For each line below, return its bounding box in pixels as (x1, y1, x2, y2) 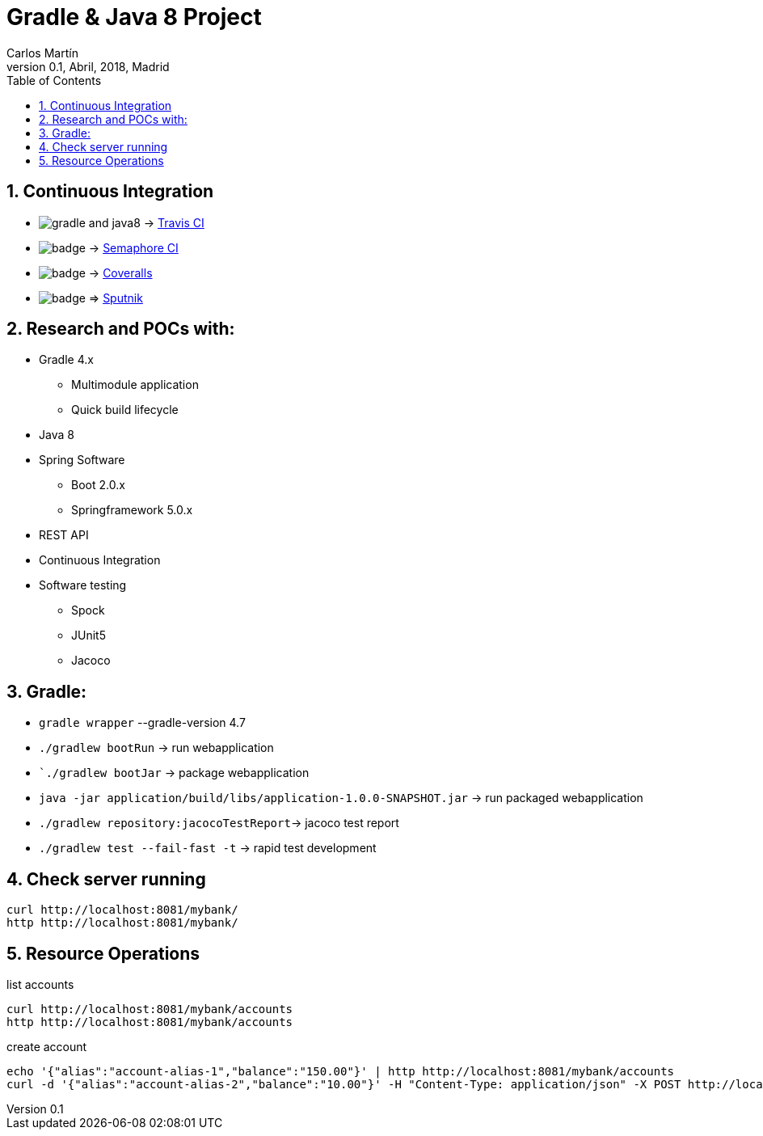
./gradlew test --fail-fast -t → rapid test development (39, 841, 377, 855)
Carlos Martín (6, 45, 78, 60)
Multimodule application (71, 378, 199, 392)
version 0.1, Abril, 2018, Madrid (6, 59, 170, 74)
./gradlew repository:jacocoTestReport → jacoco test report (39, 816, 399, 830)
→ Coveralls (88, 265, 153, 280)
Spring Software (39, 453, 125, 467)
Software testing (39, 578, 127, 593)
